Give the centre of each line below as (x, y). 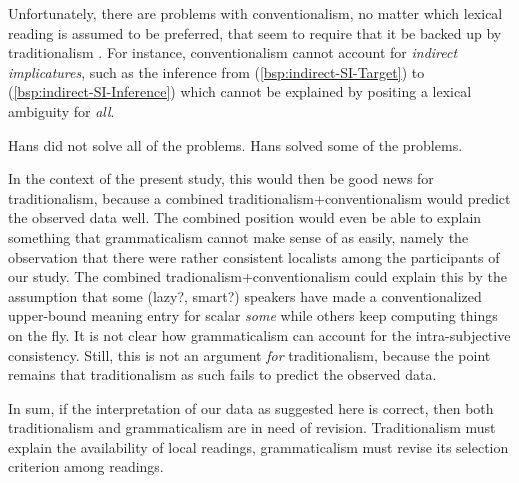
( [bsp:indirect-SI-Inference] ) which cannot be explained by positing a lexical (240, 91)
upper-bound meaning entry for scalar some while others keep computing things (253, 315)
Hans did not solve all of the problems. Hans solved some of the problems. (235, 144)
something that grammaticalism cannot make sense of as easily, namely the (238, 236)
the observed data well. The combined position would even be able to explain (245, 217)
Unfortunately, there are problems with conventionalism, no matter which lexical (255, 13)
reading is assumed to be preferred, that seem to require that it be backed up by (255, 32)
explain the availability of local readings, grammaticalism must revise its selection (258, 446)
